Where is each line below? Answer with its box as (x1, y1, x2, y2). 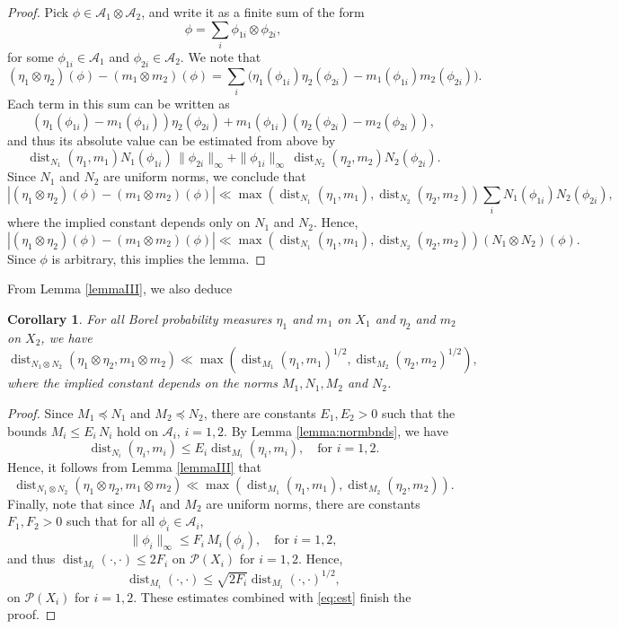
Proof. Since (7, 403, 74, 422)
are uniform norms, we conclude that (103, 167, 306, 186)
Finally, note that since (7, 494, 135, 512)
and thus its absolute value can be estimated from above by (7, 130, 336, 149)
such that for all (66, 511, 155, 530)
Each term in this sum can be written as (7, 94, 230, 113)
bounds (7, 421, 48, 440)
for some (7, 47, 54, 66)
